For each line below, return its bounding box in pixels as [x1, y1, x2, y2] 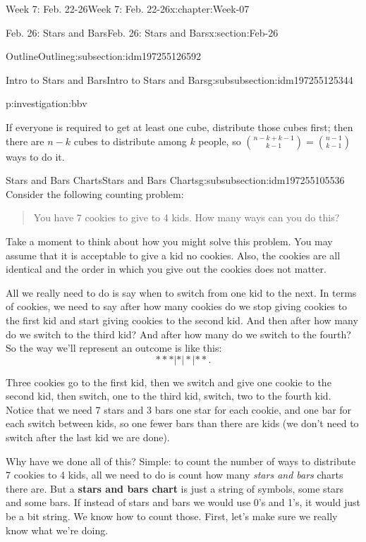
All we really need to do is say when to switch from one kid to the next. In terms [6, 285, 357, 300]
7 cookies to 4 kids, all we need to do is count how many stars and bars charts [6, 467, 343, 482]
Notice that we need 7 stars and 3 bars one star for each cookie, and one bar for [6, 402, 352, 417]
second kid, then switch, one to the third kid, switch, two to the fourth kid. [6, 388, 331, 403]
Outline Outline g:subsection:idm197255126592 [6, 49, 202, 63]
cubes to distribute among [73, 133, 187, 148]
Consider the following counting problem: [6, 186, 184, 201]
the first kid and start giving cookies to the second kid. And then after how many [6, 312, 358, 327]
